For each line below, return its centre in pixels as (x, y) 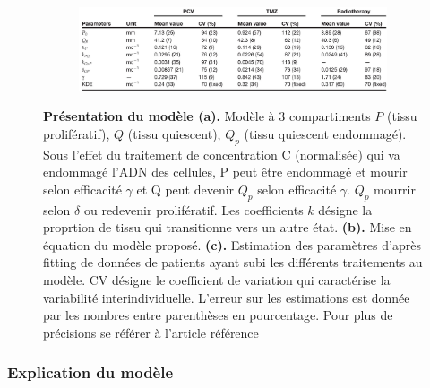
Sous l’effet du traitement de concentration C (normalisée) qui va (222, 154)
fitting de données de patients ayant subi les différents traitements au (233, 262)
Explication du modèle (90, 372)
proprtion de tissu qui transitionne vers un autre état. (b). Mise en (228, 227)
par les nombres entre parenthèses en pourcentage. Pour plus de (218, 315)
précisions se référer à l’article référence (151, 332)
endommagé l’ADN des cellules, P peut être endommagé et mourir (225, 172)
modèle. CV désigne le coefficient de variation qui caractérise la (217, 280)
